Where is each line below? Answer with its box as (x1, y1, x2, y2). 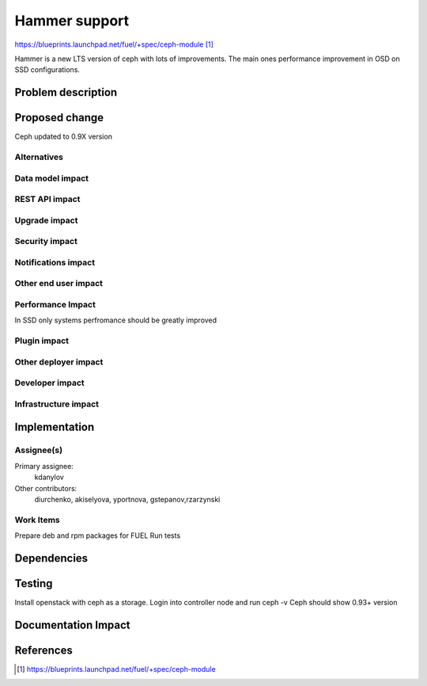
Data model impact (14, 173, 89, 184)
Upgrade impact (14, 215, 78, 226)
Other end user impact (14, 278, 103, 289)
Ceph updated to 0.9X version (14, 131, 112, 142)
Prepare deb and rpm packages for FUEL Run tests (14, 531, 181, 540)
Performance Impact (14, 299, 96, 310)
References (14, 643, 73, 657)
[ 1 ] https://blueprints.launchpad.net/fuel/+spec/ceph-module (17, 664, 217, 673)
